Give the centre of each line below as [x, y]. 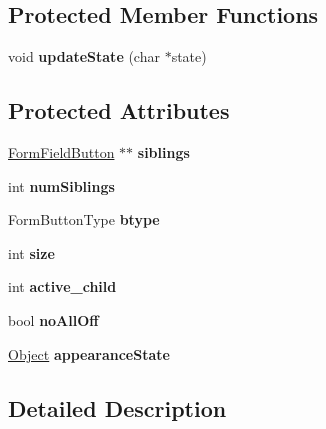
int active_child [62, 286]
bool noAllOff [53, 319]
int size [31, 252]
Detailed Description [117, 407]
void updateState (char [84, 56]
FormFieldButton [61, 152]
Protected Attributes [119, 110]
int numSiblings [61, 185]
